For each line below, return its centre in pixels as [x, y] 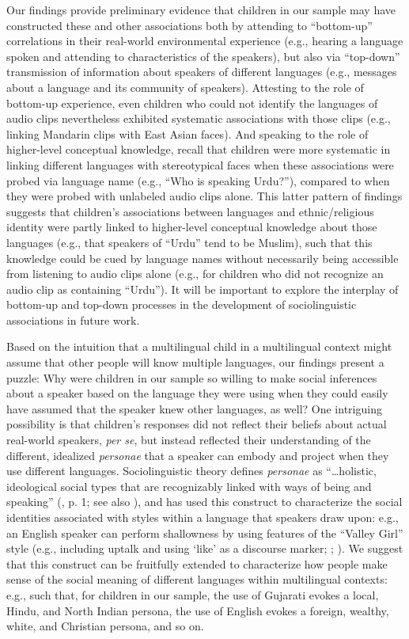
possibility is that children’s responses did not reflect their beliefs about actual [197, 424]
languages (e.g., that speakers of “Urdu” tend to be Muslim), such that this [189, 242]
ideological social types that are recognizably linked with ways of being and [189, 486]
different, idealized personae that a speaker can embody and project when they [198, 455]
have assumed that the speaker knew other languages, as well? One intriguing [194, 408]
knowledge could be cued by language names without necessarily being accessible [203, 258]
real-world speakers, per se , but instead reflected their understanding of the [189, 440]
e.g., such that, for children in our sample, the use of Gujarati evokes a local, [193, 594]
